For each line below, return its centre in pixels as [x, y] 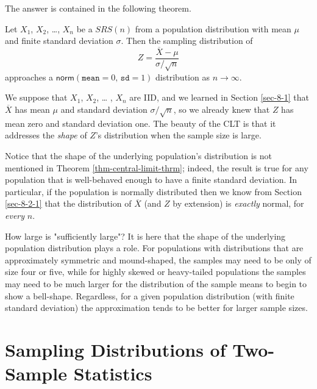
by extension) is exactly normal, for [238, 203]
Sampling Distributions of [116, 349]
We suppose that [36, 97]
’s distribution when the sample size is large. [178, 135]
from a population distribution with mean [213, 28]
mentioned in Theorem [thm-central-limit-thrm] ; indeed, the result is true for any [157, 167]
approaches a [29, 77]
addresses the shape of [46, 135]
